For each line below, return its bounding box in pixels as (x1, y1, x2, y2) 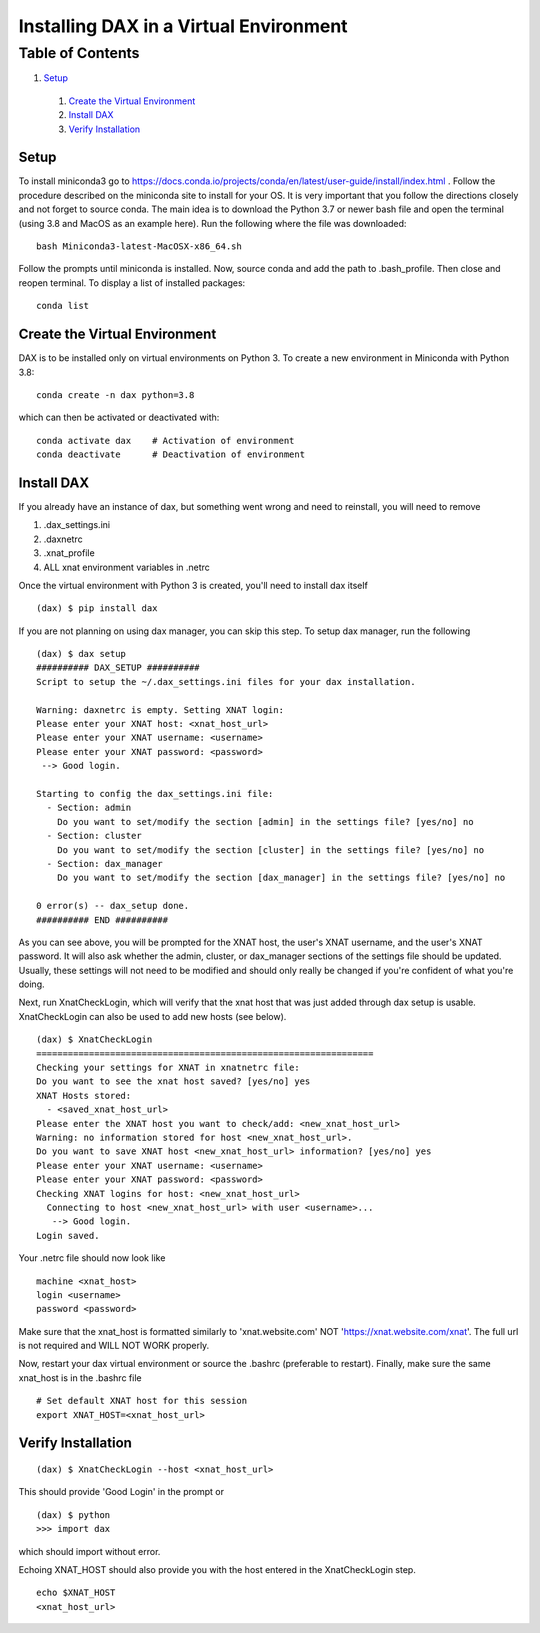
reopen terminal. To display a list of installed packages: (18, 276, 246, 289)
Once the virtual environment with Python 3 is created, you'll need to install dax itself (18, 579, 369, 591)
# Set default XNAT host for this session (36, 1395, 248, 1407)
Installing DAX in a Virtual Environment (18, 15, 349, 37)
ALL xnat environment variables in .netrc (43, 561, 210, 573)
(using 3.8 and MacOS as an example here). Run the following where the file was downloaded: (18, 217, 407, 229)
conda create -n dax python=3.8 (36, 389, 195, 400)
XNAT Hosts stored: (36, 1090, 132, 1101)
